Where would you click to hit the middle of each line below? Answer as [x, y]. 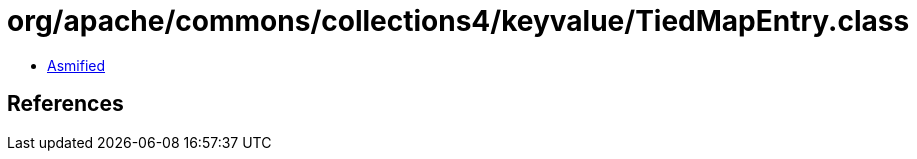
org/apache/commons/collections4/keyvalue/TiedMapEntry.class [458, 21]
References [65, 104]
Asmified [76, 65]
